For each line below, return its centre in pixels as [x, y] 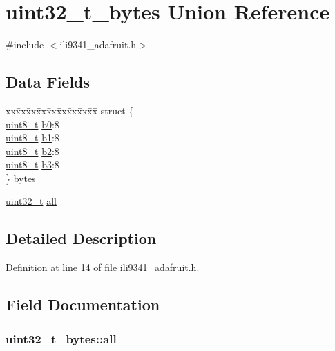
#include [25, 44]
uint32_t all [31, 201]
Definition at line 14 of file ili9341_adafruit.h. [103, 267]
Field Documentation [83, 304]
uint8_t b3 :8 [32, 164]
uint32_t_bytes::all [61, 338]
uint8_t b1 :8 [32, 138]
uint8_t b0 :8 [32, 124]
